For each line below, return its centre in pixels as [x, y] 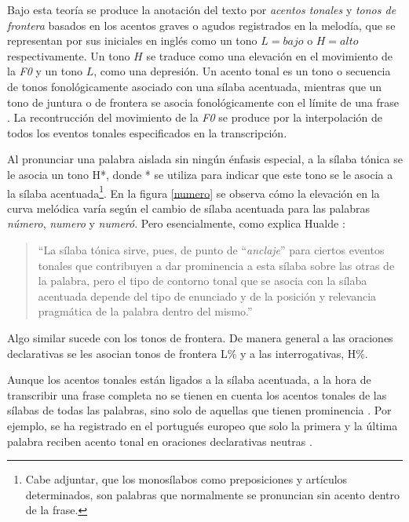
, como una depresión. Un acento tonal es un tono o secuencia [242, 71]
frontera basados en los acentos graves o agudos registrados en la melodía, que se [201, 25]
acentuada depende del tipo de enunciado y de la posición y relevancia [207, 296]
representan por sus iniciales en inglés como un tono [132, 40]
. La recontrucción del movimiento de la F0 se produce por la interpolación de [195, 117]
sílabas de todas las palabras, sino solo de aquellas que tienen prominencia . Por [199, 410]
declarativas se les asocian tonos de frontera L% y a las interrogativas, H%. [188, 353]
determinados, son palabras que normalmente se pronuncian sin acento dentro [212, 494]
